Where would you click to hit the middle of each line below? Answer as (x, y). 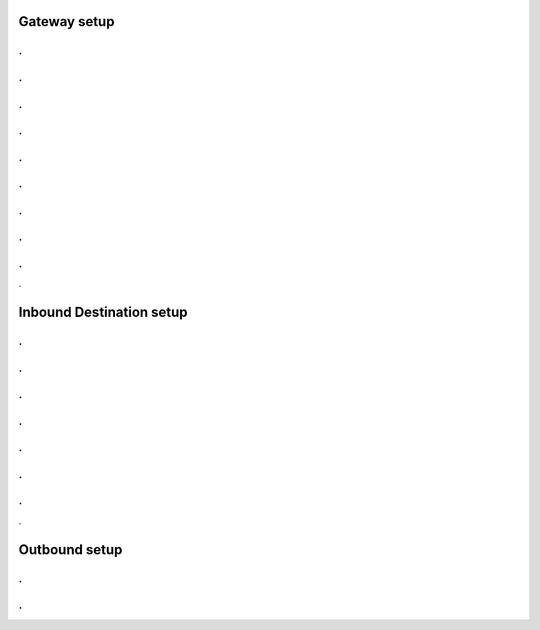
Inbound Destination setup (103, 312)
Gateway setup (66, 21)
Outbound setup (70, 549)
